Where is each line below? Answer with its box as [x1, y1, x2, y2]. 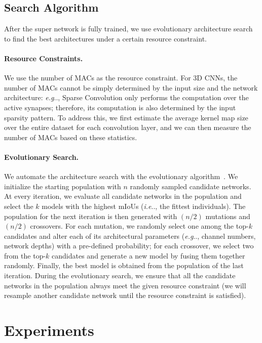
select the [4, 200, 33, 211]
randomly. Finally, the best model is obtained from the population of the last [4, 260, 244, 271]
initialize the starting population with [4, 181, 121, 191]
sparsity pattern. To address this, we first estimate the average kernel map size [4, 112, 248, 122]
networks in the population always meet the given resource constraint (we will [4, 280, 246, 290]
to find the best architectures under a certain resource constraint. [4, 33, 207, 44]
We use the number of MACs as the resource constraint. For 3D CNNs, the [4, 72, 238, 83]
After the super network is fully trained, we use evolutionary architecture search [4, 23, 253, 34]
